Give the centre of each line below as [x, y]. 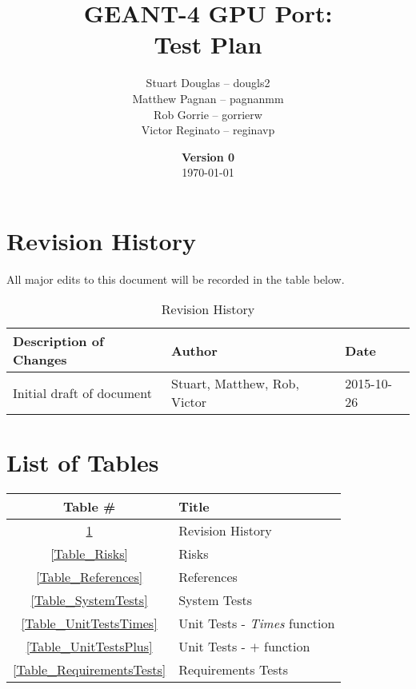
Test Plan [208, 44]
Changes [40, 360]
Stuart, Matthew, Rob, [235, 384]
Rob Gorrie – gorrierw [208, 114]
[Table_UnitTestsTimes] [89, 623]
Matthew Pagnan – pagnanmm [208, 98]
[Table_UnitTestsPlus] [89, 646]
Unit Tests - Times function [257, 623]
